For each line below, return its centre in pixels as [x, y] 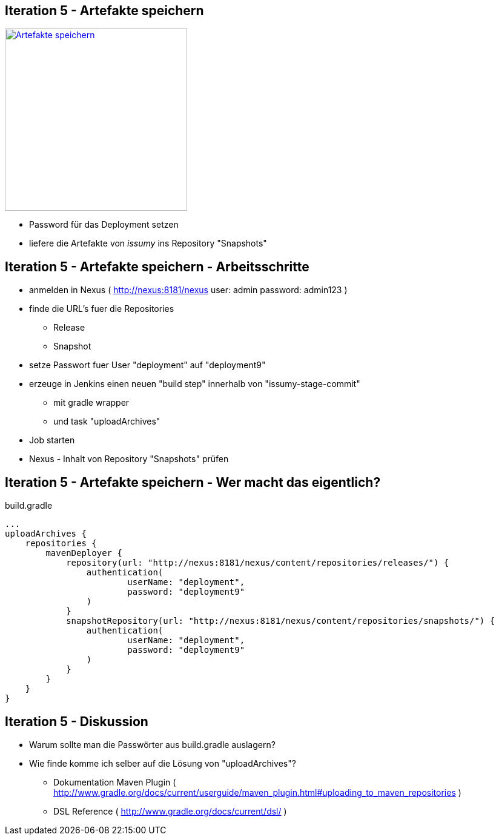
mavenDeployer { [84, 553]
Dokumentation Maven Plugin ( [115, 782]
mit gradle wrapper [91, 403]
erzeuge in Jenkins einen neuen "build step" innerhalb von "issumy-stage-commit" [195, 384]
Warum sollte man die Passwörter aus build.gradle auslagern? [152, 744]
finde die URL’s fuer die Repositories [102, 309]
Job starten [52, 440]
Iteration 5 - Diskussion [77, 721]
